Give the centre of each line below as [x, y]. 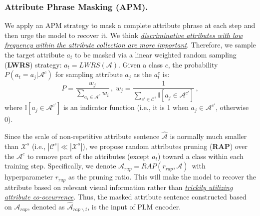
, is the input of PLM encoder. [134, 206]
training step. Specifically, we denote [60, 166]
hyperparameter [29, 177]
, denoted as [46, 206]
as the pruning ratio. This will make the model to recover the [162, 177]
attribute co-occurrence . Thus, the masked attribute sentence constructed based [126, 197]
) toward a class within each [201, 156]
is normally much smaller [208, 136]
